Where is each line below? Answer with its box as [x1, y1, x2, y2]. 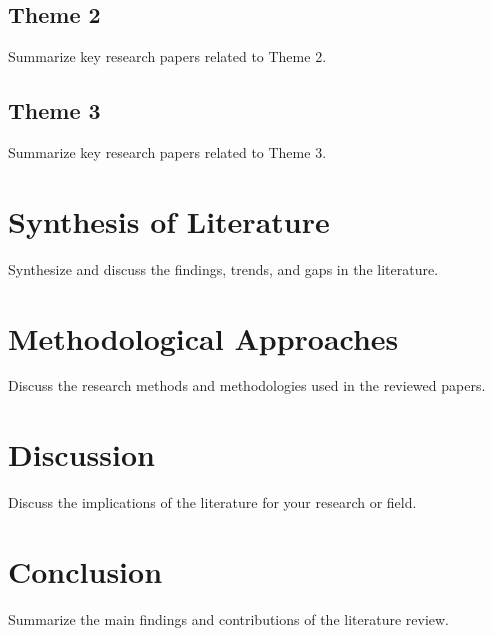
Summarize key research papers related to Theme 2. [8, 46, 327, 67]
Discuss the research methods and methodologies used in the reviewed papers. [8, 375, 486, 396]
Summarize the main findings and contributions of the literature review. [8, 608, 449, 629]
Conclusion [8, 550, 163, 591]
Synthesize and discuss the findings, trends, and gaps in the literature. [8, 258, 439, 279]
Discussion [8, 434, 155, 475]
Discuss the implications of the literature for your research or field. [8, 492, 417, 513]
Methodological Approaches [8, 317, 399, 358]
